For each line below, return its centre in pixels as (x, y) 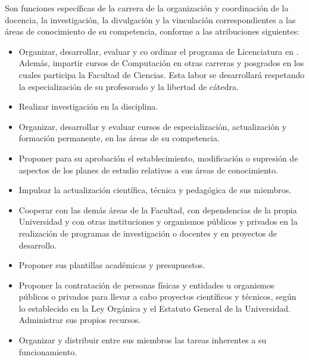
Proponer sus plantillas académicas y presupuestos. (112, 265)
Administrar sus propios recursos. (80, 320)
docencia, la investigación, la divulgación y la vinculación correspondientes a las (150, 19)
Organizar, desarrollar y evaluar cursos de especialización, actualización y (153, 126)
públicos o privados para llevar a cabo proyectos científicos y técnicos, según (157, 297)
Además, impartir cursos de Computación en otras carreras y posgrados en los (161, 63)
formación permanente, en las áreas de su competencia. (119, 138)
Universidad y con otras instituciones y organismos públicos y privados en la (158, 221)
